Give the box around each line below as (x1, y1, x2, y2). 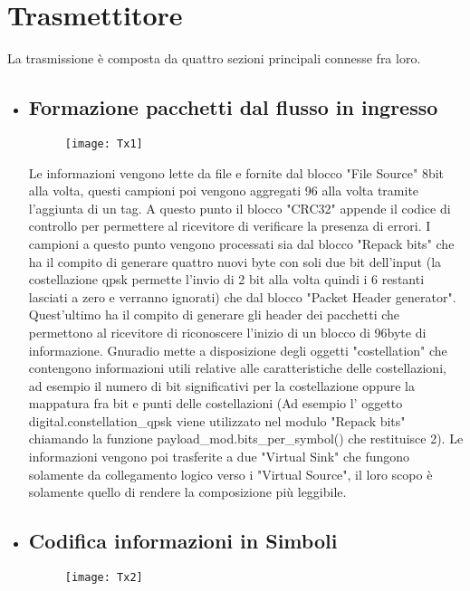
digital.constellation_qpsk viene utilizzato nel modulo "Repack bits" (28, 411, 406, 430)
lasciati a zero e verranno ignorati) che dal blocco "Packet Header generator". (28, 287, 456, 306)
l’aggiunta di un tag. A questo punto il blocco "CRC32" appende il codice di (28, 198, 451, 217)
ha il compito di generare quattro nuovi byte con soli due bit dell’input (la (28, 252, 442, 271)
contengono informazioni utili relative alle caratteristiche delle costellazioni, (28, 358, 446, 377)
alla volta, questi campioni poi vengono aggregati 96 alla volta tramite (28, 181, 419, 200)
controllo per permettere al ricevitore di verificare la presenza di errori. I (28, 216, 431, 235)
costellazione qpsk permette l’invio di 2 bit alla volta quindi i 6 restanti (28, 270, 425, 289)
